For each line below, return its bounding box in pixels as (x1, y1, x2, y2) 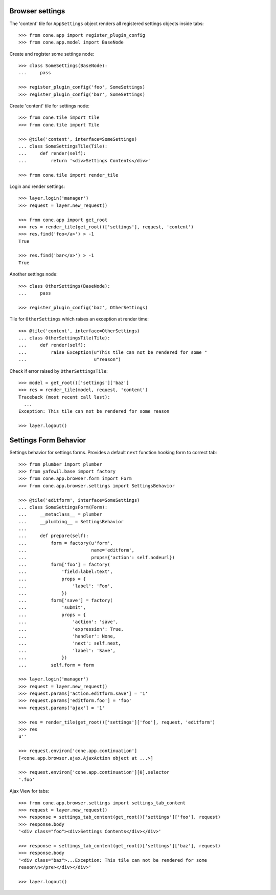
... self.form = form (18, 662, 95, 668)
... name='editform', (18, 547, 135, 553)
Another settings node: (9, 271, 58, 278)
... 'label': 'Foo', (18, 583, 113, 589)
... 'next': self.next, (18, 641, 121, 646)
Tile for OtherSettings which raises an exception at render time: (9, 316, 149, 322)
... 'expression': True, (18, 626, 124, 632)
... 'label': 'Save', (18, 648, 116, 653)
